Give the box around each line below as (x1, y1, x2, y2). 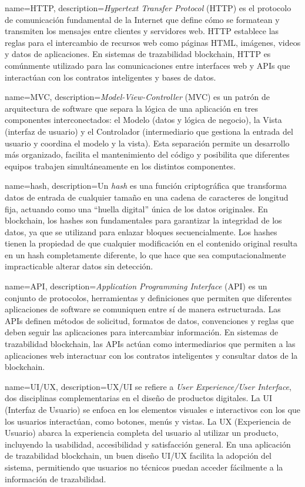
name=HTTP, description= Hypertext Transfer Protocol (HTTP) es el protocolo (5, 2, 291, 14)
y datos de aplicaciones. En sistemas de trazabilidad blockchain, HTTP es (5, 48, 271, 60)
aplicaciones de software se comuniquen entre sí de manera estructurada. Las (5, 303, 281, 315)
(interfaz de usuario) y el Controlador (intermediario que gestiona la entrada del (5, 125, 293, 137)
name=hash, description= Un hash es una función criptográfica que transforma (5, 179, 287, 192)
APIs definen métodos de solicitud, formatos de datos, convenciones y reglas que (5, 314, 294, 326)
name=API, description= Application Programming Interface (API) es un (5, 280, 267, 292)
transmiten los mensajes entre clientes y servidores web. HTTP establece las (5, 25, 279, 37)
